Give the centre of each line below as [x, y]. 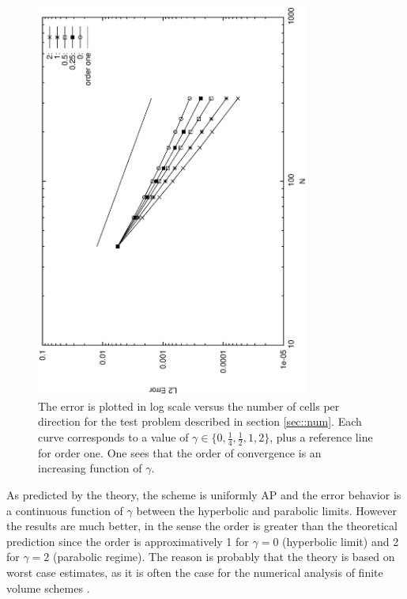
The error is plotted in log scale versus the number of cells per [189, 406]
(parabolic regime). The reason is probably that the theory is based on [224, 557]
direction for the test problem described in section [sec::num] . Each [200, 421]
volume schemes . [48, 588]
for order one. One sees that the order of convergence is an [180, 452]
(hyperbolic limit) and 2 [341, 541]
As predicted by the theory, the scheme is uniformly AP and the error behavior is [204, 495]
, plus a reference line [321, 437]
